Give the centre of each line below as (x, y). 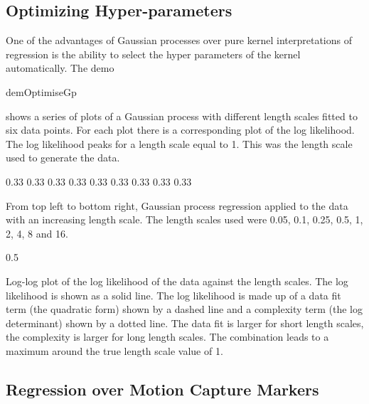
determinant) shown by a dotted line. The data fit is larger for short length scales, (185, 323)
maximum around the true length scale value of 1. (114, 350)
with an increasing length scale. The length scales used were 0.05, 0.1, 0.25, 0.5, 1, (184, 219)
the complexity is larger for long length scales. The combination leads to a (167, 337)
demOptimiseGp (41, 91)
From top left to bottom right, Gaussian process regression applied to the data (177, 205)
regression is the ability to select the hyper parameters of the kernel (153, 54)
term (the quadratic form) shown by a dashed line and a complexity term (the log (184, 309)
